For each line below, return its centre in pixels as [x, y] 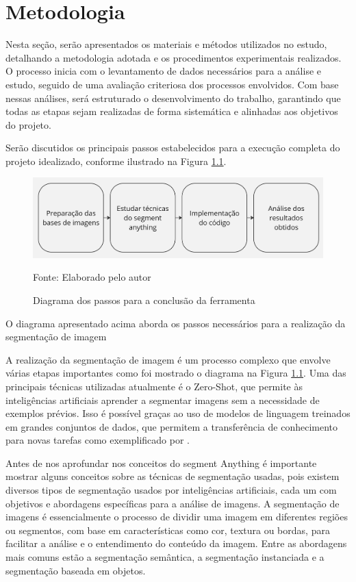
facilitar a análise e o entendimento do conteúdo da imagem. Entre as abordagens [176, 543]
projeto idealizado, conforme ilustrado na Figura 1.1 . [116, 161]
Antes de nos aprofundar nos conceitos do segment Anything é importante [161, 463]
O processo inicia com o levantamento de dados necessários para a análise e [164, 71]
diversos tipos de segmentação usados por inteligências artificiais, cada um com [171, 490]
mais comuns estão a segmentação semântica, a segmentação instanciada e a [165, 557]
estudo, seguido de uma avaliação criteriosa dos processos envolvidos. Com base [172, 84]
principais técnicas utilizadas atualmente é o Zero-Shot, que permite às [154, 386]
